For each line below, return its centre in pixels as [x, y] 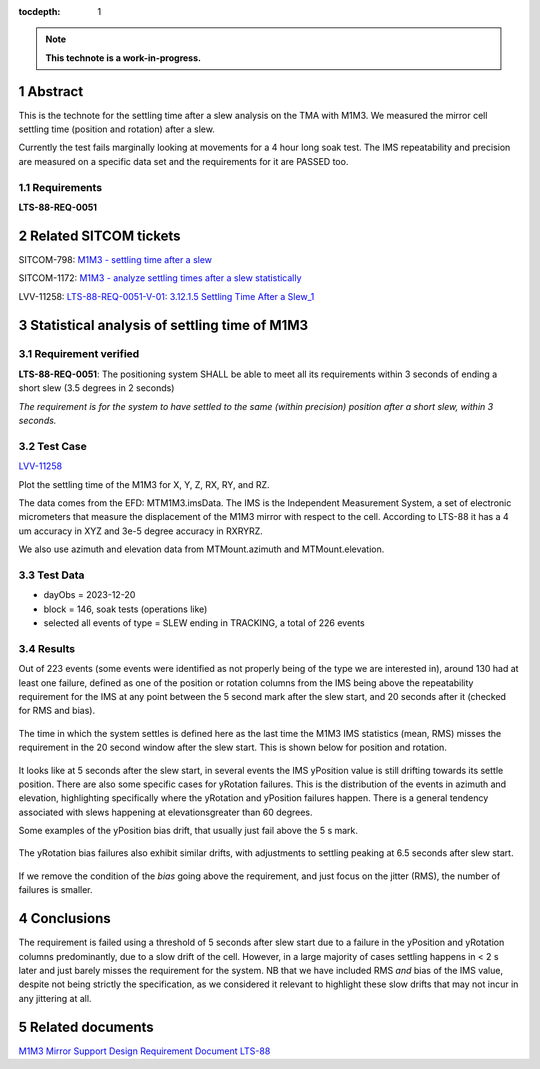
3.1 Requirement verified [79, 354]
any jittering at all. [55, 998]
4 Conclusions [64, 918]
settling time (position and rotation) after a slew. [116, 129]
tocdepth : [39, 11]
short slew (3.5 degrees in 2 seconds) [96, 388]
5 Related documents [86, 1026]
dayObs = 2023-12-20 [89, 595]
